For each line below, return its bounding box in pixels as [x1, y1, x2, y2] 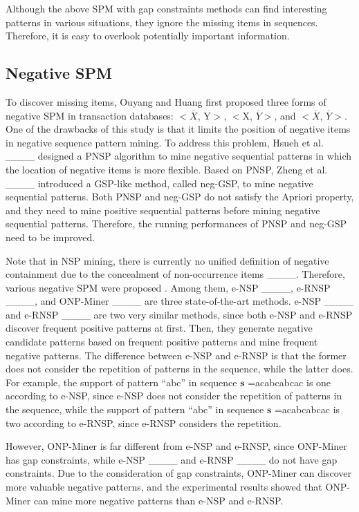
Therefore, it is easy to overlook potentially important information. [6, 28, 290, 43]
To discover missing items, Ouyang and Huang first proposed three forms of [6, 94, 326, 108]
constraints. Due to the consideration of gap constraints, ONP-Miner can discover [6, 466, 351, 480]
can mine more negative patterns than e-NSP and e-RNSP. [33, 493, 284, 507]
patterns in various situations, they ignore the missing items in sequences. [6, 15, 318, 29]
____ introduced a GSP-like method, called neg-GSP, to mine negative [6, 176, 313, 190]
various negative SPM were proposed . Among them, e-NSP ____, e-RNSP [6, 280, 331, 294]
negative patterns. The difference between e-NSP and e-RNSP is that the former [6, 348, 347, 362]
